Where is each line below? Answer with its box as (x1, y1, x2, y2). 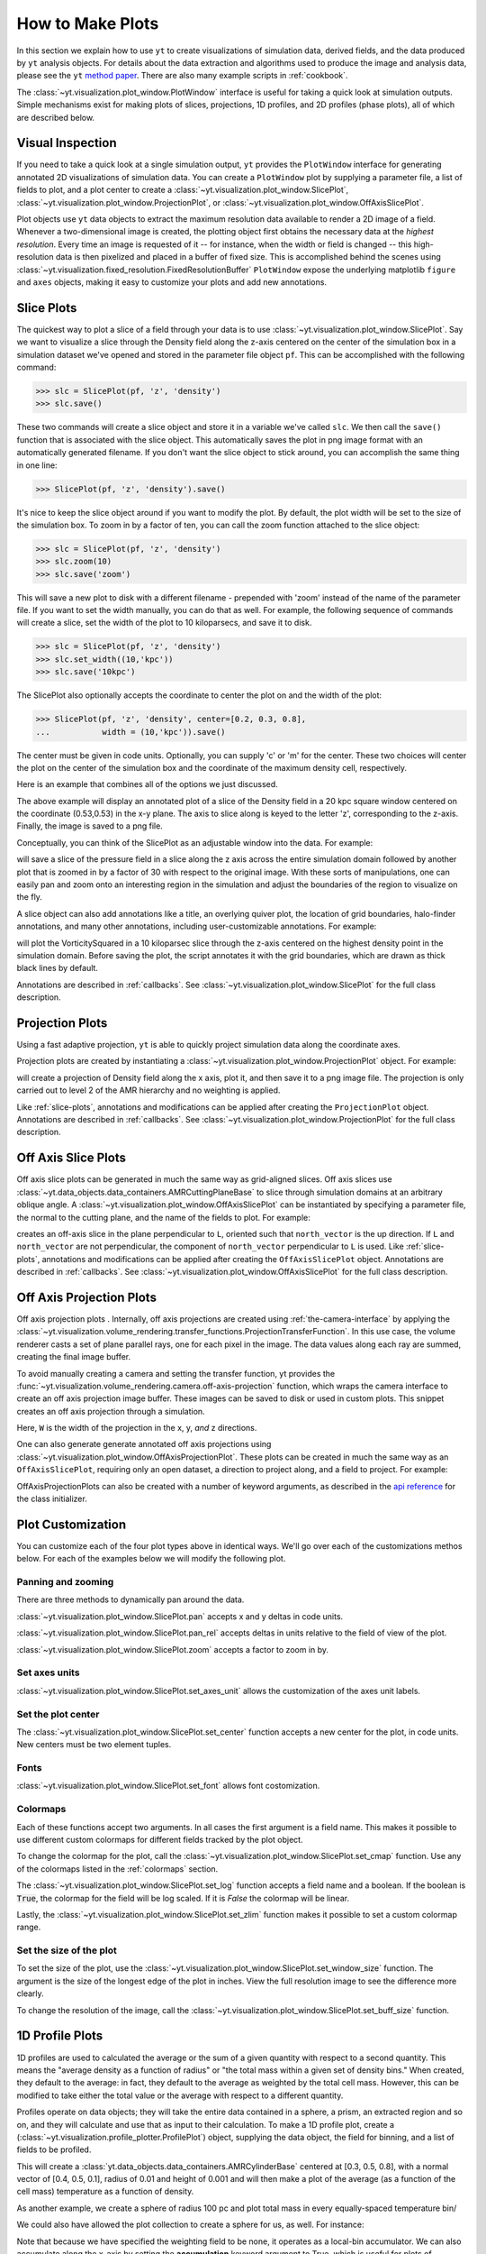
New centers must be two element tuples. (16, 1739, 172, 1750)
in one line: (16, 460, 58, 471)
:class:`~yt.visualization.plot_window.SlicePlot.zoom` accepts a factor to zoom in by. (16, 1644, 328, 1654)
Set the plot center (16, 1708, 100, 1720)
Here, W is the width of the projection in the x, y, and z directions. (16, 1423, 257, 1434)
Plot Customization (16, 1516, 126, 1532)
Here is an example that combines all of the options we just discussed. (16, 779, 278, 790)
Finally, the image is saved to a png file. (16, 820, 164, 831)
